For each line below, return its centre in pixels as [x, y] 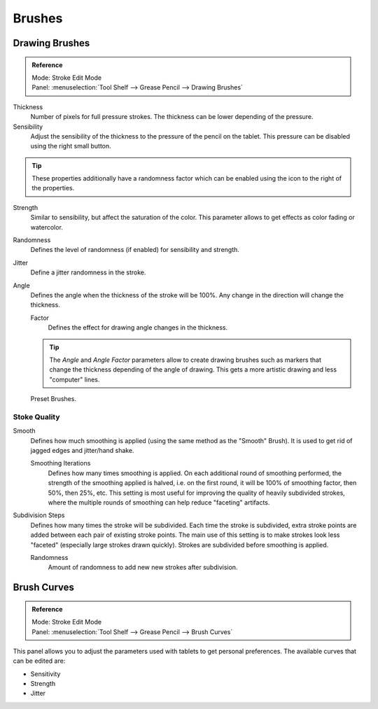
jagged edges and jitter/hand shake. [82, 451]
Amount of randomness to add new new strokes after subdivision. [143, 568]
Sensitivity [45, 674]
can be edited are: [39, 661]
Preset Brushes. [54, 399]
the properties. [53, 188]
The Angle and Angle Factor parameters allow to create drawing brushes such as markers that [185, 360]
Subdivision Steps [39, 515]
